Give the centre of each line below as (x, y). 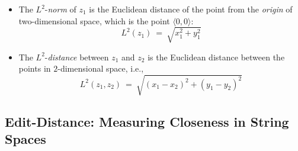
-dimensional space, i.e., (101, 68)
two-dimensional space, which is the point (94, 20)
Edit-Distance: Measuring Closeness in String (147, 121)
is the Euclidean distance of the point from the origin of (191, 9)
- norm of (60, 9)
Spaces (25, 139)
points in (35, 68)
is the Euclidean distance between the (216, 57)
